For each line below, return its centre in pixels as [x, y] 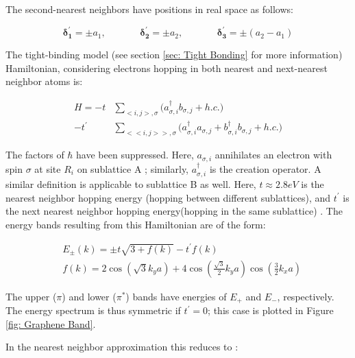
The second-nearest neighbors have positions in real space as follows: [149, 9]
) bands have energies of [176, 296]
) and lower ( [89, 296]
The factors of [35, 155]
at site [48, 168]
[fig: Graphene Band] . [51, 323]
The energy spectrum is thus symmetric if [93, 310]
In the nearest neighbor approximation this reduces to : [122, 347]
